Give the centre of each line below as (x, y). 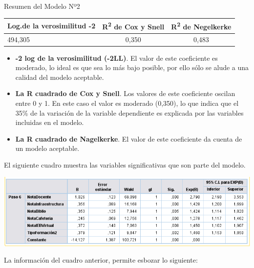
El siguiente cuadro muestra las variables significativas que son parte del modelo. (125, 165)
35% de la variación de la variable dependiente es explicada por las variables (129, 112)
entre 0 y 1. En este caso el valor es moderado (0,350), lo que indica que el (127, 103)
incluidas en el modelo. (50, 122)
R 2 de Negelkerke (201, 26)
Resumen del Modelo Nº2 (42, 6)
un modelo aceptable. (47, 148)
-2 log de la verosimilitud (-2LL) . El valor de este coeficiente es (116, 58)
